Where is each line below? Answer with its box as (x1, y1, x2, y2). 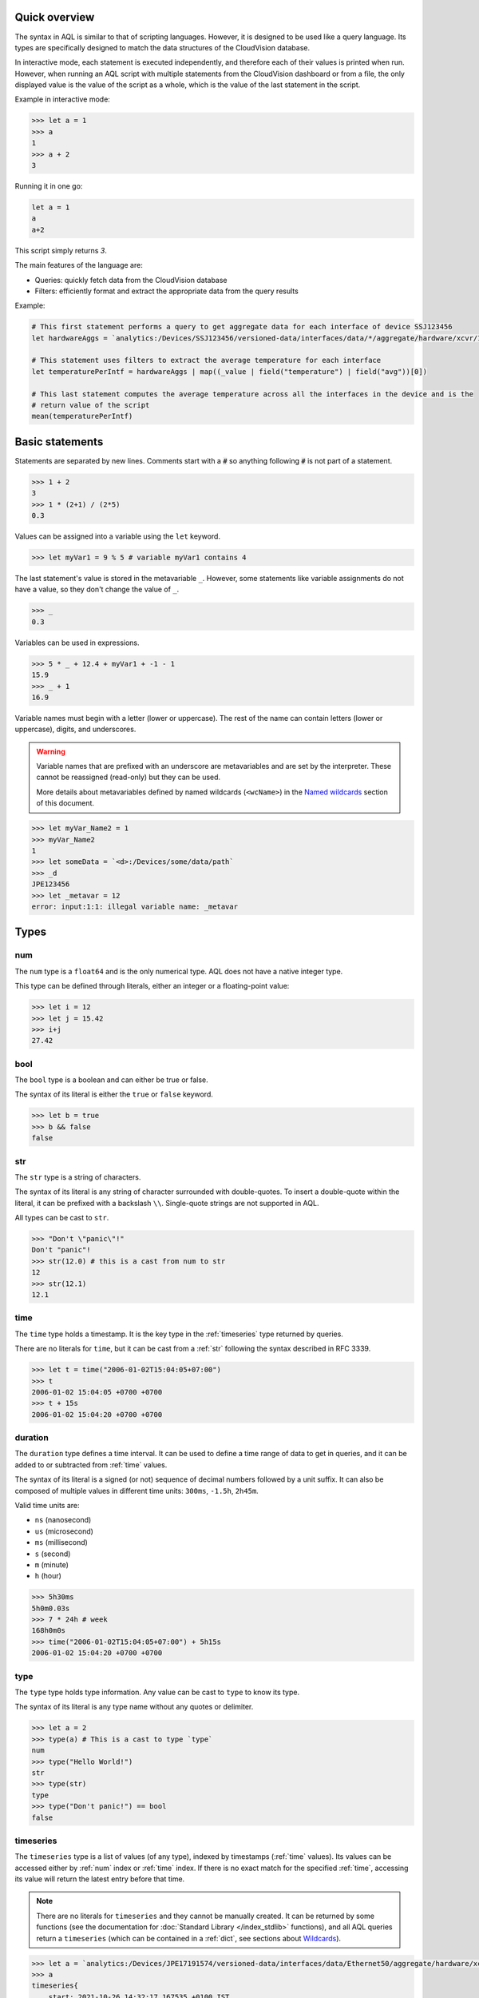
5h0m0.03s (31, 1603, 70, 1613)
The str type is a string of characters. (14, 1172, 141, 1182)
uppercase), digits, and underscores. (14, 724, 137, 734)
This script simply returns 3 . (14, 245, 108, 255)
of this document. (36, 798, 95, 808)
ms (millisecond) (34, 1538, 88, 1547)
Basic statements (14, 435, 104, 448)
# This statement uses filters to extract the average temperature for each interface (31, 356, 382, 365)
